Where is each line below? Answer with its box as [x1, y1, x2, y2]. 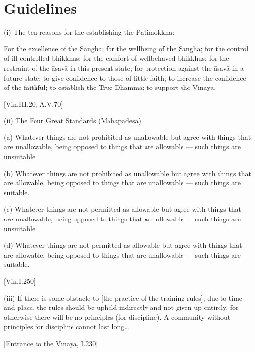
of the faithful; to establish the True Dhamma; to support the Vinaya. [4, 82, 216, 92]
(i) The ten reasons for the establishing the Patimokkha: [4, 27, 175, 37]
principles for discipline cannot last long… [4, 321, 129, 332]
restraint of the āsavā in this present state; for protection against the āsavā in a [4, 62, 244, 73]
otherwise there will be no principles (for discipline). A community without [4, 311, 231, 322]
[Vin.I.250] [4, 276, 36, 286]
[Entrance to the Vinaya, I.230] [4, 338, 98, 348]
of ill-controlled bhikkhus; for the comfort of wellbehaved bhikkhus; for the [4, 53, 229, 63]
